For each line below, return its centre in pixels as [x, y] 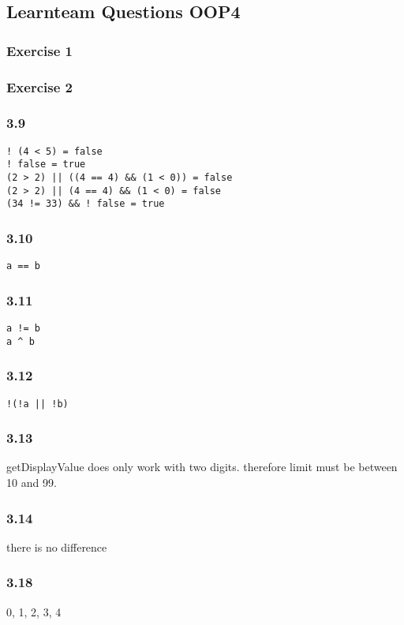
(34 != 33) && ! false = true [86, 204]
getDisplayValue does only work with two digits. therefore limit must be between [202, 467]
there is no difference [57, 546]
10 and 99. [32, 483]
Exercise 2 [39, 86]
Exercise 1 [39, 50]
